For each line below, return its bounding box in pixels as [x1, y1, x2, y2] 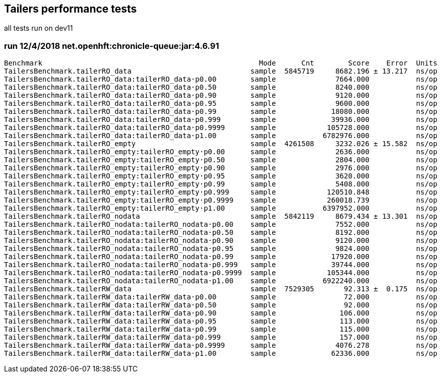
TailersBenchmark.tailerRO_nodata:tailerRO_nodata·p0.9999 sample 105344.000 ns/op [4, 269, 437, 277]
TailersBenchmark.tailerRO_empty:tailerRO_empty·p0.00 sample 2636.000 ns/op [4, 148, 437, 156]
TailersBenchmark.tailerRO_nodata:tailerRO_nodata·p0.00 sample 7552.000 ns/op [4, 220, 437, 229]
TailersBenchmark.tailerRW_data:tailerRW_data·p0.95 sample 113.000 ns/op [4, 317, 437, 326]
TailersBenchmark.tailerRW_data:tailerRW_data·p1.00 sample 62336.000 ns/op [4, 349, 437, 358]
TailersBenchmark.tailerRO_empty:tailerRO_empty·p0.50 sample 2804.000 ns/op [4, 156, 437, 164]
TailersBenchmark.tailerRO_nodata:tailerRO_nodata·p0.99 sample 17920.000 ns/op [4, 253, 437, 261]
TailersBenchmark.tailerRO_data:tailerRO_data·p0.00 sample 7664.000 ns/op [4, 75, 437, 84]
